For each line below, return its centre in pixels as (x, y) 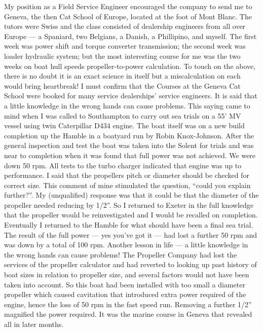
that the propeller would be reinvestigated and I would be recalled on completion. (131, 215)
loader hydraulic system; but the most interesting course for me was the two (122, 56)
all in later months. (34, 324)
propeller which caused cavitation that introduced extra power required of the (125, 294)
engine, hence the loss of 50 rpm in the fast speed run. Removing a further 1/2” (128, 304)
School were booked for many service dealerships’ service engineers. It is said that (131, 96)
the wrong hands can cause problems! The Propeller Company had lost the (121, 254)
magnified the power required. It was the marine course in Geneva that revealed (128, 314)
